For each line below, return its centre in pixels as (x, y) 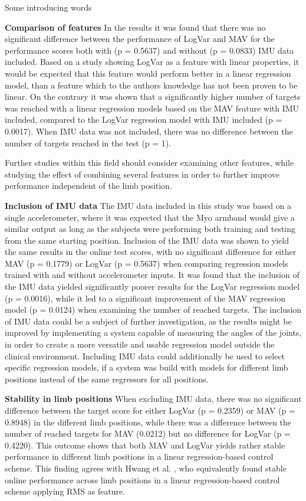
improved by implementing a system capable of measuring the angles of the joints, (153, 333)
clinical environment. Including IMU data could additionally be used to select (145, 356)
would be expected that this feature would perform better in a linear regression (148, 73)
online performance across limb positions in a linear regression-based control (142, 479)
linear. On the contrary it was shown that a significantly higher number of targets (153, 96)
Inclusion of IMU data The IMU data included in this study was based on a (148, 205)
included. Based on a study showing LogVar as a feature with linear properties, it (152, 62)
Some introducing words (48, 7)
